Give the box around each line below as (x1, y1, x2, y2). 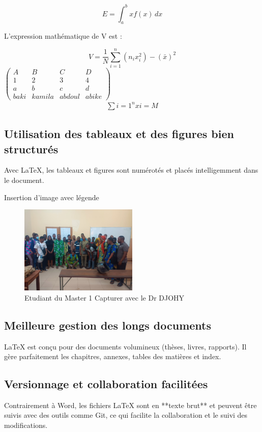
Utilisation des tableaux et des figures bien (4, 126, 234, 142)
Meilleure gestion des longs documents (4, 317, 212, 333)
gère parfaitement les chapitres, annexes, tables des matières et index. (4, 351, 221, 362)
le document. (4, 174, 44, 185)
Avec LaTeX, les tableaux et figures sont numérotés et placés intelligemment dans (4, 165, 258, 175)
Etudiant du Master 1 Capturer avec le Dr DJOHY (24, 292, 185, 303)
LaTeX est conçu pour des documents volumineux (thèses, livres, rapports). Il (4, 341, 247, 352)
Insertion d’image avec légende (4, 192, 99, 202)
